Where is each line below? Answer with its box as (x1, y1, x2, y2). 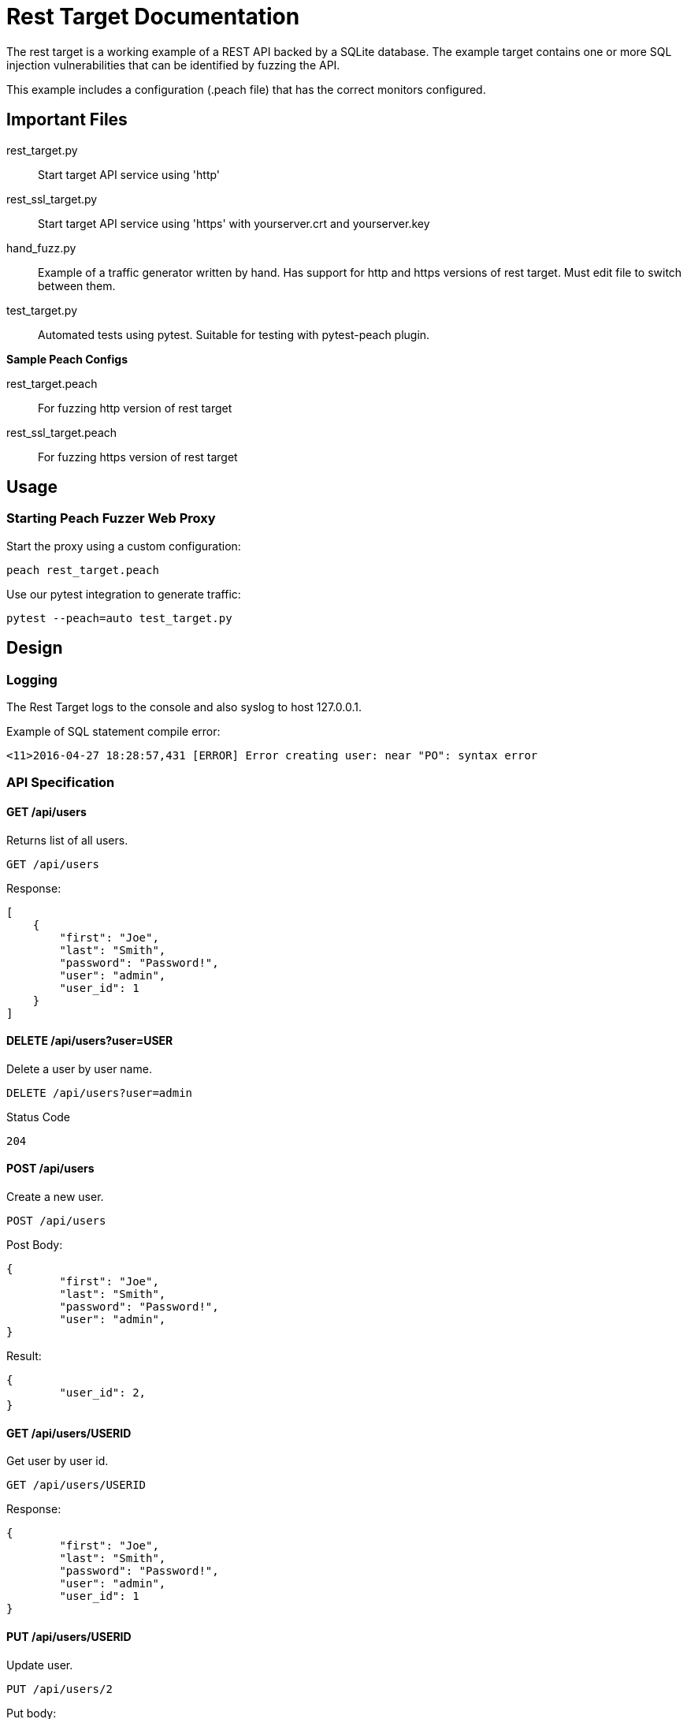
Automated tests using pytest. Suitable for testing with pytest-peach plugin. (38, 327, 430, 341)
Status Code (6, 1109, 71, 1124)
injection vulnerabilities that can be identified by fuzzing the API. (6, 58, 340, 72)
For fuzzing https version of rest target (38, 449, 238, 464)
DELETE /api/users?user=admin (6, 1086, 193, 1099)
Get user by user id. (6, 1454, 109, 1468)
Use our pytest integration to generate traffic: (6, 587, 241, 601)
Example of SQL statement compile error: (6, 725, 221, 739)
